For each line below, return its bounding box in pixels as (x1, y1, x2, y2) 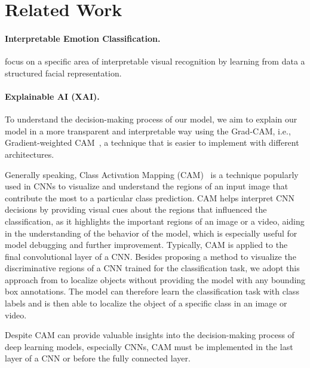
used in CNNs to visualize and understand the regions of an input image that (5, 180, 288, 192)
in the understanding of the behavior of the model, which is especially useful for (5, 226, 297, 239)
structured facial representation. (5, 66, 122, 79)
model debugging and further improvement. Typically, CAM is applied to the (5, 238, 288, 251)
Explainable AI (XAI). (5, 90, 100, 102)
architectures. (5, 148, 54, 160)
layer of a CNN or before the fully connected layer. (5, 352, 191, 364)
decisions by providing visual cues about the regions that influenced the (5, 203, 267, 216)
